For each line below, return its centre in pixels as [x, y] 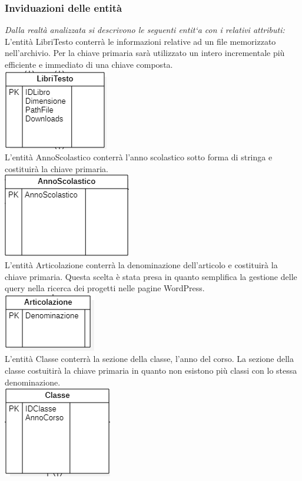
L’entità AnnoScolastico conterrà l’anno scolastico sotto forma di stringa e [139, 157]
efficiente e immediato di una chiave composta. [89, 64]
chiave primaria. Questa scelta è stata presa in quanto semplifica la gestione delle [151, 276]
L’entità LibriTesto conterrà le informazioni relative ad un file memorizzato [140, 41]
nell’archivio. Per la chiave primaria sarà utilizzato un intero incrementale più [145, 53]
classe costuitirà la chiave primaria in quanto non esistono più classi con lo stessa [151, 370]
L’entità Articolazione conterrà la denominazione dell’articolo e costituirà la [141, 264]
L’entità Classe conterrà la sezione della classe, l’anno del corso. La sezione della [149, 359]
